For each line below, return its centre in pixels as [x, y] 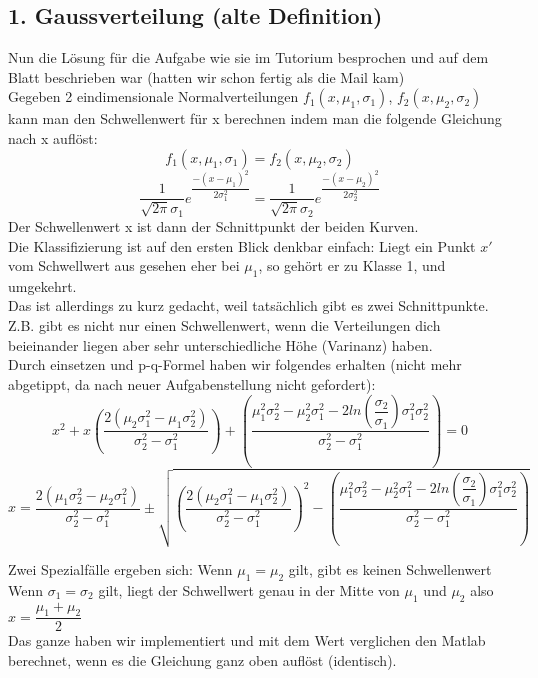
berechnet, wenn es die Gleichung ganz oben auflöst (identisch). [202, 660]
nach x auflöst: [53, 137]
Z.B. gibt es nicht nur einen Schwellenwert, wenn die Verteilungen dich [224, 325]
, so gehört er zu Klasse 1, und [352, 265]
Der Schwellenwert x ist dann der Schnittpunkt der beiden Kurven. [213, 225]
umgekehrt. [42, 285]
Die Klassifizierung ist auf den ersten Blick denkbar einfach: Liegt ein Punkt [242, 245]
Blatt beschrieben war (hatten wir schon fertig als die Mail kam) [206, 76]
